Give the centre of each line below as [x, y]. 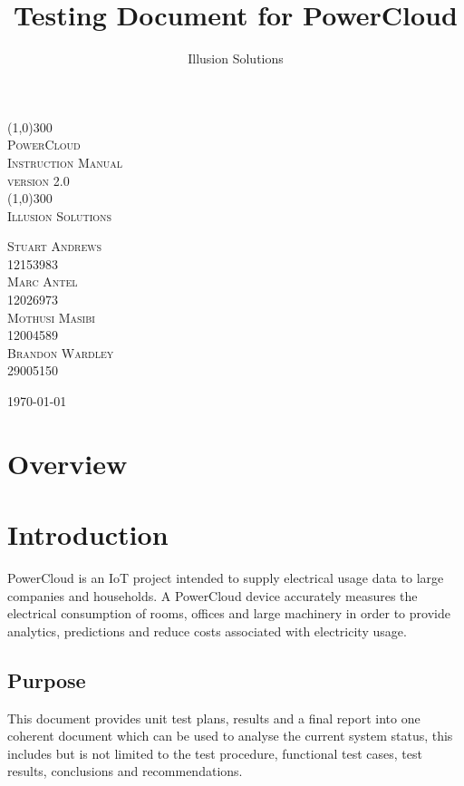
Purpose [47, 679]
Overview [68, 463]
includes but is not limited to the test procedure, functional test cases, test [215, 753]
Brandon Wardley [61, 352]
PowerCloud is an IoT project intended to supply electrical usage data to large [226, 578]
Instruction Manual [65, 162]
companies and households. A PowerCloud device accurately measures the [213, 595]
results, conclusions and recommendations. [125, 771]
